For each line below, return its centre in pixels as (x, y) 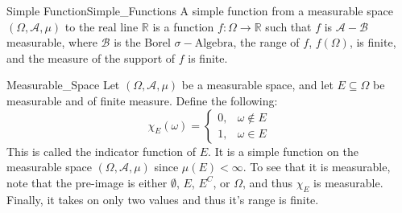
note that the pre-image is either (87, 182)
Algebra (214, 44)
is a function (183, 26)
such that (288, 26)
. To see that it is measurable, (317, 167)
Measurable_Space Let (63, 85)
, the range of (266, 42)
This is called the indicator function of (102, 151)
